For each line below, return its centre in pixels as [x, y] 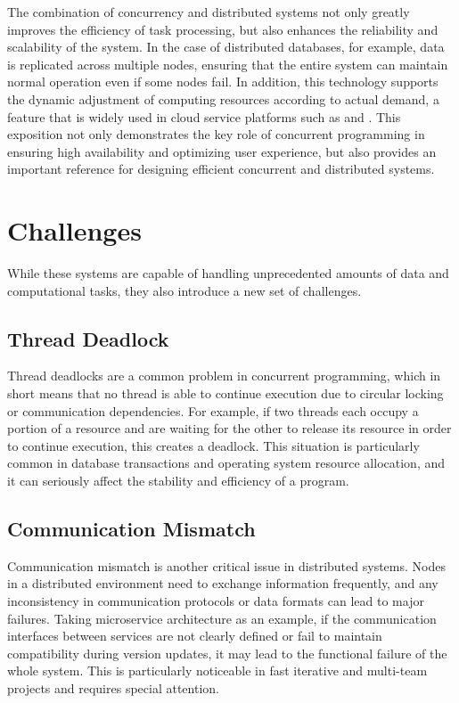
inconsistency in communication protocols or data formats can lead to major [216, 601]
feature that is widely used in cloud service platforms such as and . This [204, 116]
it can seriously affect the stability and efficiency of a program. [178, 481]
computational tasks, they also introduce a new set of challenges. [184, 290]
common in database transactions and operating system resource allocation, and [226, 463]
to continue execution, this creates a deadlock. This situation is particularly [213, 445]
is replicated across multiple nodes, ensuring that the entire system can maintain [228, 64]
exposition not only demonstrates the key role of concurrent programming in [216, 134]
